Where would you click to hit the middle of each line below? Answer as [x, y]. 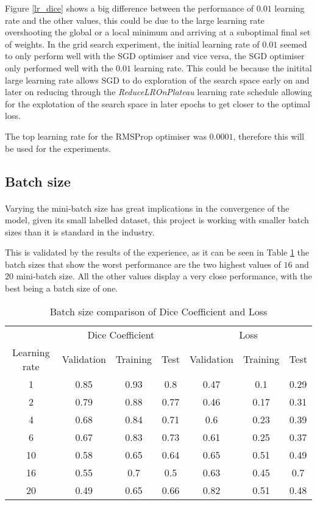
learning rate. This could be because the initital [223, 67]
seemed [294, 44]
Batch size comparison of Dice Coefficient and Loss [158, 311]
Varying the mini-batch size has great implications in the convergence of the [147, 208]
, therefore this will [269, 136]
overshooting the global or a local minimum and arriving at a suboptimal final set [158, 32]
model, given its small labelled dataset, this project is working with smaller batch [157, 220]
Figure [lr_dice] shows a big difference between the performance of [130, 8]
